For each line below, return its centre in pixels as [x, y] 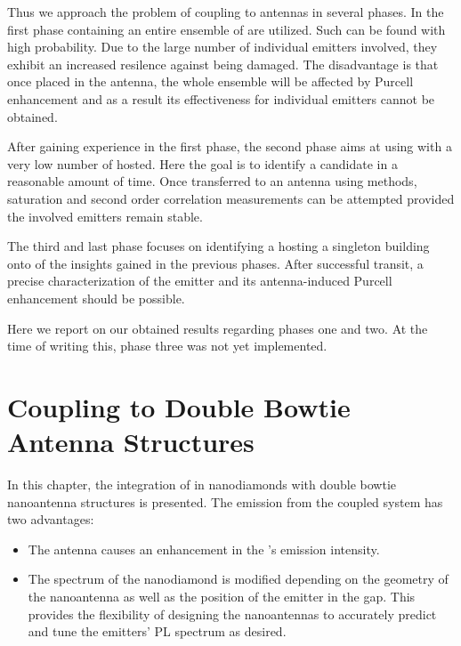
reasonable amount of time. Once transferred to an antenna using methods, [212, 181]
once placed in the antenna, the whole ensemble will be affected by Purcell [210, 81]
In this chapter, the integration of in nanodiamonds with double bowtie [202, 484]
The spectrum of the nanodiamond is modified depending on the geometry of [238, 579]
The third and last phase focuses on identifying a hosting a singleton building [218, 246]
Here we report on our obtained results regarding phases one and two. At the [218, 328]
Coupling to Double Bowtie [179, 406]
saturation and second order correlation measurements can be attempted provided [231, 198]
